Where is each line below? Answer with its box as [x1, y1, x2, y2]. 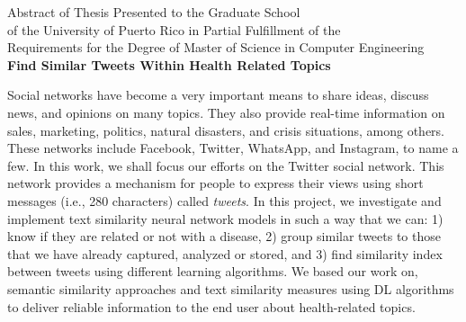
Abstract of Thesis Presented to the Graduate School [7, 3, 300, 21]
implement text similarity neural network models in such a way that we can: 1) [7, 209, 444, 228]
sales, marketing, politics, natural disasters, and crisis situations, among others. [7, 121, 444, 139]
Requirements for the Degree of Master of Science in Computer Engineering [7, 38, 425, 57]
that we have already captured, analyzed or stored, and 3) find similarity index [7, 244, 443, 263]
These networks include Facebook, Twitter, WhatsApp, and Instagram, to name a [7, 139, 459, 157]
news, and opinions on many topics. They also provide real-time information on [7, 103, 445, 121]
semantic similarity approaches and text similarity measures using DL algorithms [7, 279, 454, 298]
